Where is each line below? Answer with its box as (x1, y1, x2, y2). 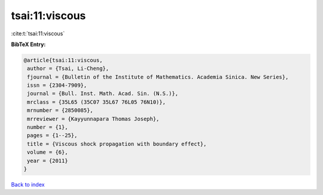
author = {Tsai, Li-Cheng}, (27, 65, 109, 72)
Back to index (11, 181, 45, 188)
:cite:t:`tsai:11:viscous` (11, 30, 65, 37)
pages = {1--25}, (27, 132, 78, 139)
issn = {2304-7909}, (27, 82, 87, 89)
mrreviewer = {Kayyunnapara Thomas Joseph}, (27, 115, 160, 122)
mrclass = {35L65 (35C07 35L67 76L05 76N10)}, (27, 99, 166, 105)
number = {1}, (27, 124, 68, 131)
